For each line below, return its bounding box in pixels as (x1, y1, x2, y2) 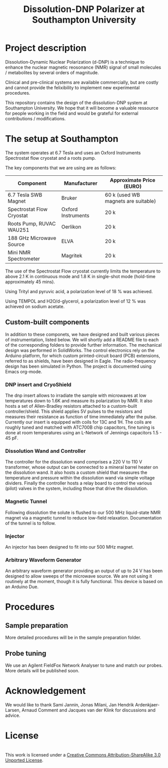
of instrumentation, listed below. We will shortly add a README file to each (5, 337, 159, 343)
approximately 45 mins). (5, 279, 55, 285)
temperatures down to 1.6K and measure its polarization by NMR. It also (5, 397, 152, 404)
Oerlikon (61, 223, 81, 230)
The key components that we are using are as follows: (5, 164, 116, 171)
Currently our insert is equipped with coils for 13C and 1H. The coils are (5, 419, 152, 425)
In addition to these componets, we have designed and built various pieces (5, 331, 160, 337)
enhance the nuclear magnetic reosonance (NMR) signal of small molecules (5, 64, 161, 70)
